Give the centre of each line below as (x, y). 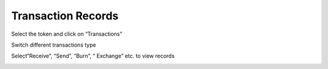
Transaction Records (65, 16)
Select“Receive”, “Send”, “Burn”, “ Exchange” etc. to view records (93, 56)
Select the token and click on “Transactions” (67, 34)
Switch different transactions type (54, 45)
